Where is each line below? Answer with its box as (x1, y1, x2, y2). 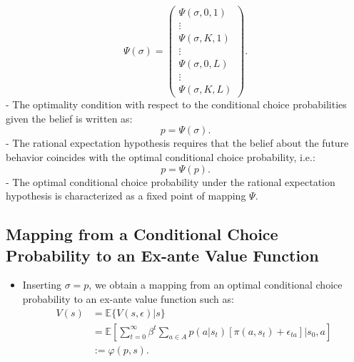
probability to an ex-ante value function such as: (22, 291, 234, 306)
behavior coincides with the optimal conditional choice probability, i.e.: (6, 150, 315, 165)
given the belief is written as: (6, 110, 133, 125)
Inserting (22, 277, 61, 292)
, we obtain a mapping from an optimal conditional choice (88, 277, 343, 292)
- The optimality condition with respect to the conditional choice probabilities (6, 97, 347, 112)
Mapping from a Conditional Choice (6, 223, 278, 245)
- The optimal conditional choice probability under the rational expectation (6, 174, 335, 189)
